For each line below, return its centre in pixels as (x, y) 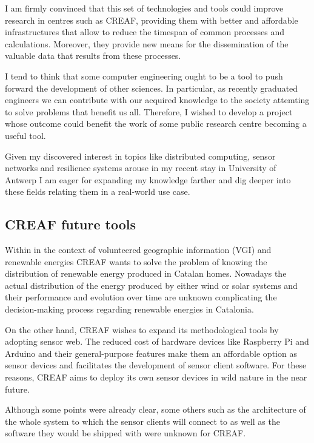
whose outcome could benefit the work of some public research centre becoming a (156, 123)
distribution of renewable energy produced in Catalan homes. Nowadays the (146, 273)
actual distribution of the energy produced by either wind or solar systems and (151, 285)
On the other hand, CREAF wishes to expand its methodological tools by (142, 329)
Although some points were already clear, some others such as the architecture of (155, 409)
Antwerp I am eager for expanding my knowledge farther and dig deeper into (148, 179)
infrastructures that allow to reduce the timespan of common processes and (145, 32)
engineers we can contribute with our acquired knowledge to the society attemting (157, 100)
